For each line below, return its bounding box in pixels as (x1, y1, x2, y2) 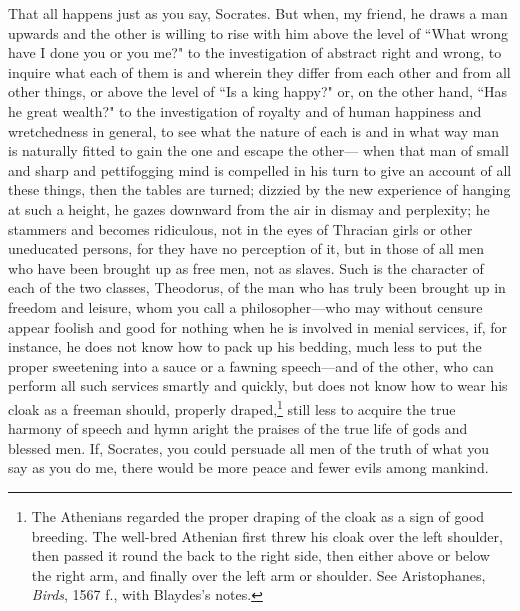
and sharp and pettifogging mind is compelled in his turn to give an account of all (8, 159, 512, 180)
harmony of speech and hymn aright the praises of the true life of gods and (8, 418, 468, 439)
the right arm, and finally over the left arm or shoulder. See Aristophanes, (31, 564, 486, 585)
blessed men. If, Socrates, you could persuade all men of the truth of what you (8, 437, 490, 458)
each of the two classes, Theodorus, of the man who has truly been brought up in (8, 277, 506, 298)
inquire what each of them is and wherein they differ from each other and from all (8, 61, 511, 82)
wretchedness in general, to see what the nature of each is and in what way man (8, 120, 500, 141)
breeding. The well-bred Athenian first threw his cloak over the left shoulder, (31, 525, 503, 546)
